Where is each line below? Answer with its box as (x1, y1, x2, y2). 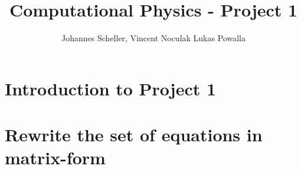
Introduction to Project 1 (5, 76, 217, 100)
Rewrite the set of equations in (5, 122, 263, 147)
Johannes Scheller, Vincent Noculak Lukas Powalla (61, 32, 246, 44)
